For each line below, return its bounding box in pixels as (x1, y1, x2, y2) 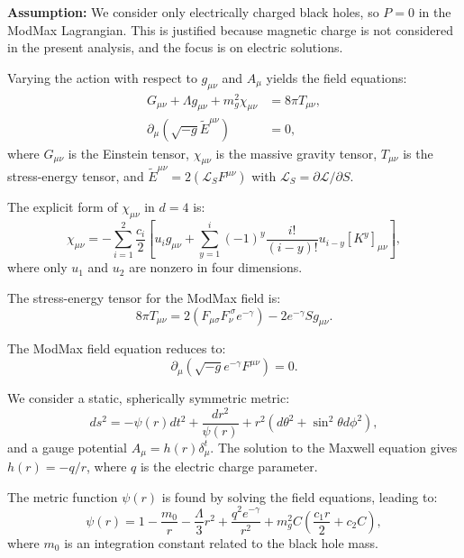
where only (7, 258, 68, 277)
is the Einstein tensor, (68, 143, 189, 162)
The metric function (7, 487, 118, 506)
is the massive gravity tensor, (215, 143, 378, 162)
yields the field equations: (266, 68, 407, 87)
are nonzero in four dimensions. (129, 258, 303, 277)
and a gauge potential (7, 437, 128, 456)
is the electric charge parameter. (140, 457, 318, 476)
